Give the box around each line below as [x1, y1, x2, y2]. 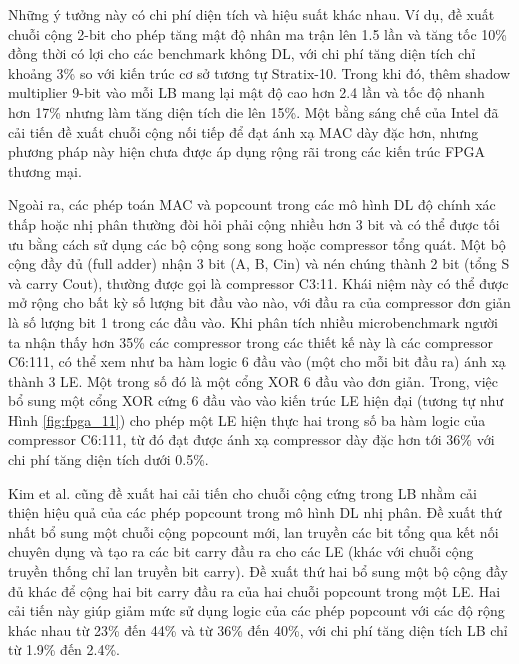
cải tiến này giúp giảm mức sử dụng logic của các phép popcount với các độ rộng [8, 600, 505, 621]
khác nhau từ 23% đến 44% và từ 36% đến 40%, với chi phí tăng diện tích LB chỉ [8, 619, 508, 640]
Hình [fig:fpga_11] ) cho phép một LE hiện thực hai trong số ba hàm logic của [8, 409, 486, 430]
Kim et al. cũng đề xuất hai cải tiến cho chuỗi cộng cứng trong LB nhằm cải [8, 482, 478, 503]
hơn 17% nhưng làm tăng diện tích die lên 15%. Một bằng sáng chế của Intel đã [8, 101, 499, 122]
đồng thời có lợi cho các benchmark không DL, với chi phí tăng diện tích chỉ [8, 43, 476, 64]
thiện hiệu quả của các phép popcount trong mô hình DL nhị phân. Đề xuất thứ [8, 502, 502, 523]
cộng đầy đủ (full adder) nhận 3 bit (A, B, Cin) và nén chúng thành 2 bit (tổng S [8, 253, 510, 274]
